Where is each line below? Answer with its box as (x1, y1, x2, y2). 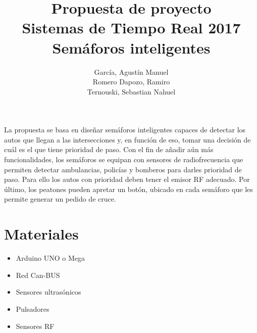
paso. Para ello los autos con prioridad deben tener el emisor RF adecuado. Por (4, 174, 250, 184)
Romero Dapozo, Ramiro (92, 76, 170, 87)
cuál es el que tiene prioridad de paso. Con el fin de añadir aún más (4, 144, 214, 155)
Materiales (4, 223, 79, 244)
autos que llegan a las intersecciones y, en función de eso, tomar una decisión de (4, 134, 251, 145)
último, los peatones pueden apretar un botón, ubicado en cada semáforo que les (4, 183, 253, 194)
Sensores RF (16, 320, 55, 331)
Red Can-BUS (16, 269, 60, 280)
